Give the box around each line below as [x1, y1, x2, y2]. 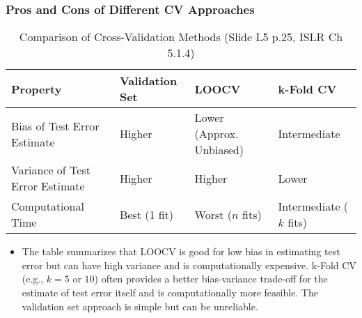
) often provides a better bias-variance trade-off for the [94, 271, 328, 286]
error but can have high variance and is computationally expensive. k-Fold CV [22, 257, 356, 272]
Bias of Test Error [11, 117, 100, 134]
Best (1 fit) [119, 206, 174, 222]
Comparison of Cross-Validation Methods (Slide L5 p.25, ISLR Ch [19, 29, 343, 45]
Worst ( [194, 206, 233, 222]
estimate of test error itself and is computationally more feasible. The [22, 285, 318, 299]
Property [11, 80, 62, 97]
